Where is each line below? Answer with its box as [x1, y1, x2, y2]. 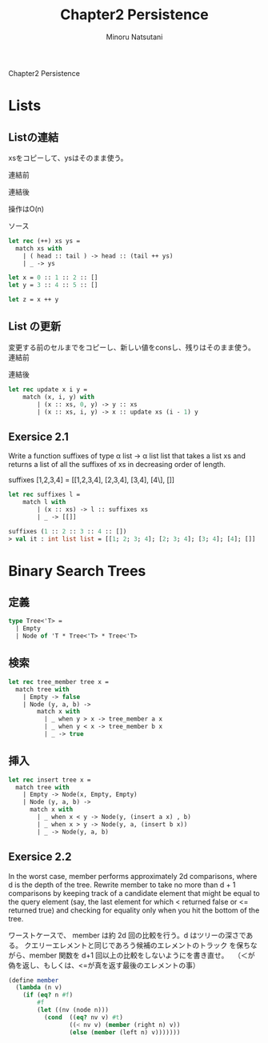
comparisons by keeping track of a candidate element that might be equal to [8, 888, 260, 897]
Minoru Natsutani [106, 32, 163, 42]
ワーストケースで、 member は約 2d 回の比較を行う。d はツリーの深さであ [8, 930, 254, 940]
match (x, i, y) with [22, 393, 94, 401]
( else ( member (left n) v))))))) [69, 1028, 181, 1037]
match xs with [15, 244, 62, 253]
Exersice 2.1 [8, 430, 70, 443]
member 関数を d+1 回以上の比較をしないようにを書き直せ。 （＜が [29, 950, 255, 960]
